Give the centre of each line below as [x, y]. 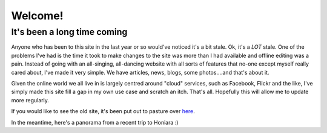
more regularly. [30, 100]
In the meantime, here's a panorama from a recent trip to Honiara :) [95, 122]
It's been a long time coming [69, 32]
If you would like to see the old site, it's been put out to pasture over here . [103, 111]
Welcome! [37, 16]
